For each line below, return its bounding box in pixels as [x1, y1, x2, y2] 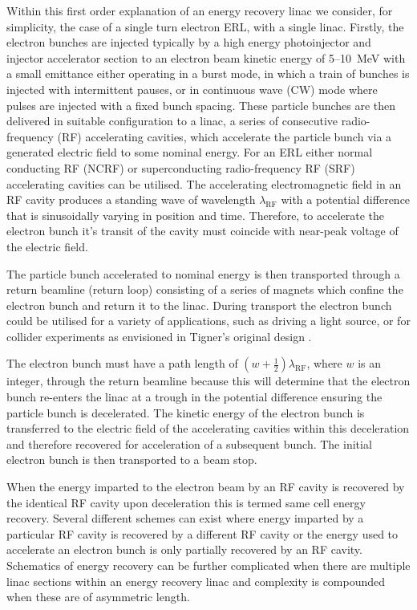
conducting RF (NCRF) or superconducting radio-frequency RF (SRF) [6, 159, 355, 176]
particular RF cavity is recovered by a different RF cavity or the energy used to [6, 525, 399, 542]
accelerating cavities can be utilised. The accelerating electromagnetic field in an [6, 175, 402, 192]
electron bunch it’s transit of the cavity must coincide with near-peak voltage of [6, 222, 399, 239]
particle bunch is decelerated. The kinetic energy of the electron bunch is [6, 404, 365, 421]
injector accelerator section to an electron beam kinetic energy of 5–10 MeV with [6, 49, 406, 66]
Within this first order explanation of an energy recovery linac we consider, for [6, 2, 393, 18]
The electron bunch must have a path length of [6, 355, 238, 372]
